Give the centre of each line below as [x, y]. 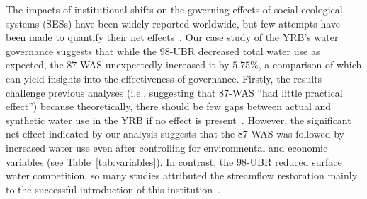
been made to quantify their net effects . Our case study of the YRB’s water [172, 37]
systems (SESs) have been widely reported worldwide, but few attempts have [173, 23]
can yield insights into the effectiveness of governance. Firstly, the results [164, 78]
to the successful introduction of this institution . [113, 189]
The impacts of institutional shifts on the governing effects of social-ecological [174, 9]
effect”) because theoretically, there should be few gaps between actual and [169, 106]
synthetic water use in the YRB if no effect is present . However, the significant [179, 120]
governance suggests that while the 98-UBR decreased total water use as [163, 50]
